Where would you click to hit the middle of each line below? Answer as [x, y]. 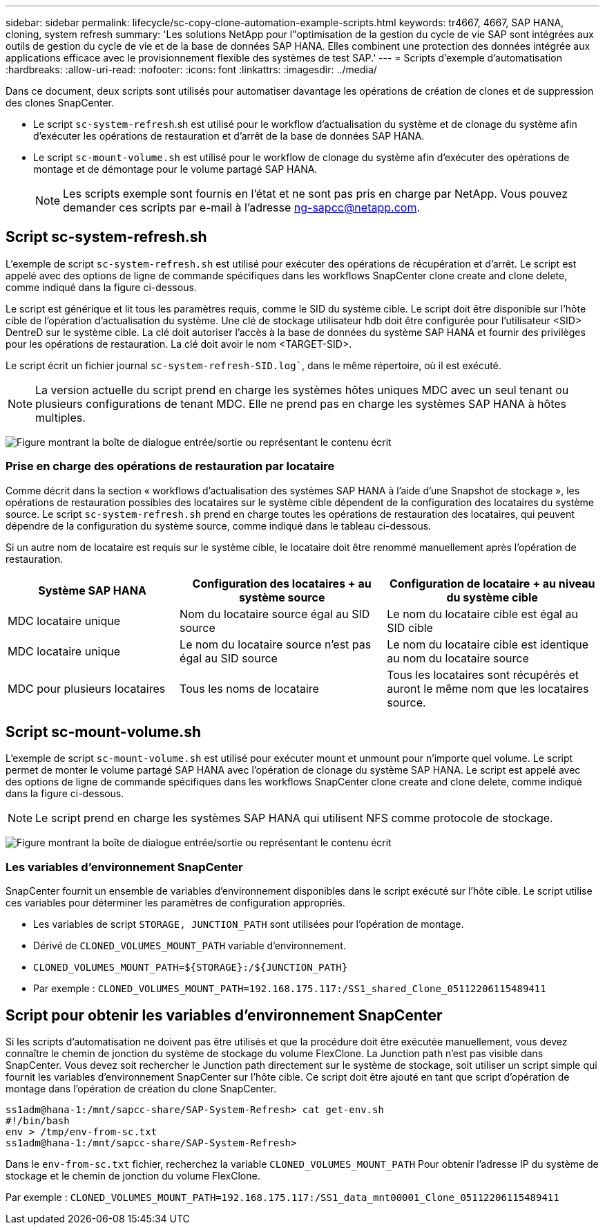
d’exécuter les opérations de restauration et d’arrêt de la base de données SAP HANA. [229, 136]
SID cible [410, 627]
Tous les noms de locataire [249, 688]
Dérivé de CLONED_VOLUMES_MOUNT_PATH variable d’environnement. [190, 946]
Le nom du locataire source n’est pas [276, 644]
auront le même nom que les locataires [488, 688]
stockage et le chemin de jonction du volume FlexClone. [133, 1176]
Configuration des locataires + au [282, 583]
